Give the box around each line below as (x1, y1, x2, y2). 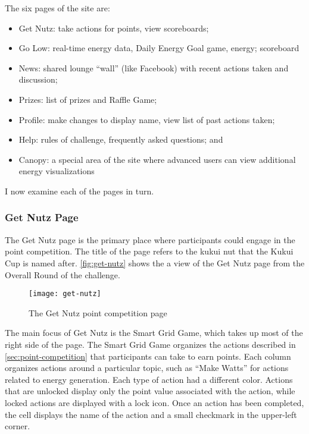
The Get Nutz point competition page (29, 306, 167, 319)
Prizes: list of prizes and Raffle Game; (18, 93, 157, 105)
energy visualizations (18, 165, 95, 177)
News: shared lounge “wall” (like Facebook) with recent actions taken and (18, 61, 289, 74)
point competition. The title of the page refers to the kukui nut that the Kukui (5, 245, 294, 257)
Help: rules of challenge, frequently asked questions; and (18, 133, 223, 146)
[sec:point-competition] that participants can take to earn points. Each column (5, 350, 291, 362)
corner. (5, 420, 30, 432)
